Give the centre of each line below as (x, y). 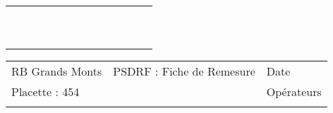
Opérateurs (294, 91)
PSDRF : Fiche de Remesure (184, 71)
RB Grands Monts (57, 71)
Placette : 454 (46, 91)
